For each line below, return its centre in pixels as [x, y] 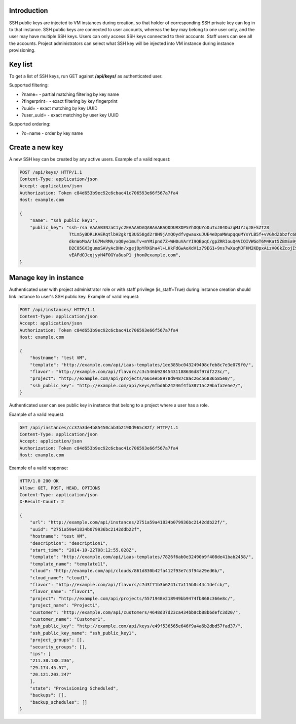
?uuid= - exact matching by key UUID [60, 108]
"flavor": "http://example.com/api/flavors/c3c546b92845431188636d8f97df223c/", [130, 372]
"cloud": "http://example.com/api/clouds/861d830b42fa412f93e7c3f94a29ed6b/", [128, 571]
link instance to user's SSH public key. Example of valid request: [74, 296]
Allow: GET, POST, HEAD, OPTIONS [60, 488]
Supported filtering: [29, 85]
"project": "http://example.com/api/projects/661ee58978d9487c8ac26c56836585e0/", [133, 379]
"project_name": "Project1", [65, 605]
